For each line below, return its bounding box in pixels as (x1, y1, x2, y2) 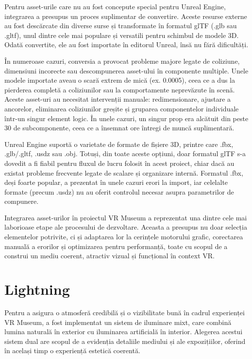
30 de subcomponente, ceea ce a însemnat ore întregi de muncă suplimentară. (4, 123, 235, 133)
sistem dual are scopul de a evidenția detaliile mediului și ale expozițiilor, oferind (4, 336, 246, 346)
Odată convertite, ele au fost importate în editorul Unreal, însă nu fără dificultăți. (4, 39, 249, 50)
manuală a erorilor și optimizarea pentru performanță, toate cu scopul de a (4, 241, 228, 251)
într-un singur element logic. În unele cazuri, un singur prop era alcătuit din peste (4, 113, 249, 123)
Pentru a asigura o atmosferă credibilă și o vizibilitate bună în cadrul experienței (4, 307, 245, 317)
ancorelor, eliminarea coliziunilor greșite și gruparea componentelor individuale (4, 103, 239, 113)
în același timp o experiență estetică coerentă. (4, 345, 140, 356)
